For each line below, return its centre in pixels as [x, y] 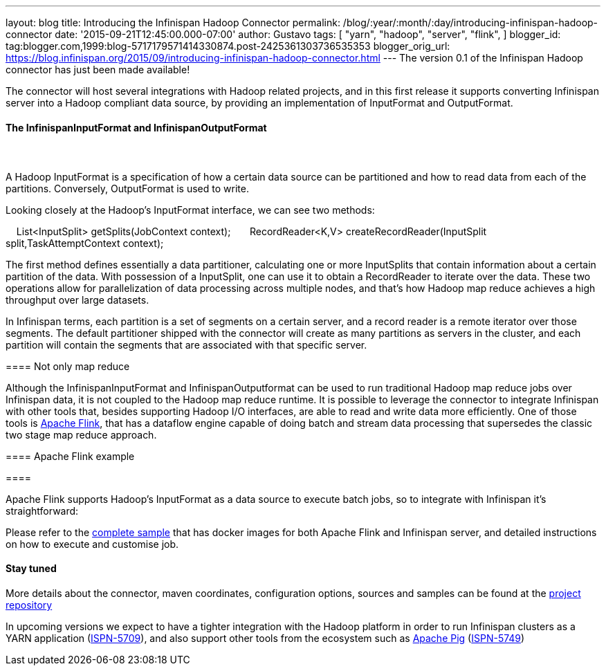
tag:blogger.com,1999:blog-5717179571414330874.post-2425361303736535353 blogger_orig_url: [228, 46]
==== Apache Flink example [70, 456]
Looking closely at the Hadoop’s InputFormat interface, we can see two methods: [190, 210]
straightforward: [42, 511]
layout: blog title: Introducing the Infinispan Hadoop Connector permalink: [173, 22]
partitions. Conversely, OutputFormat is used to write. [127, 188]
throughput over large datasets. [77, 300]
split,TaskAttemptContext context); [85, 243]
